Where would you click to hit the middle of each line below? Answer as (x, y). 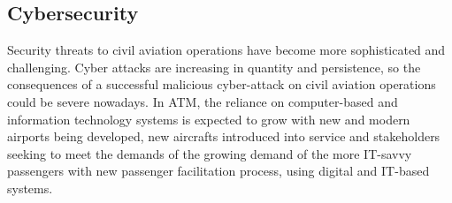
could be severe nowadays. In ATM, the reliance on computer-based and (203, 101)
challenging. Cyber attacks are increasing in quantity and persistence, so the (214, 67)
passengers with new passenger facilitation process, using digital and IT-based (218, 171)
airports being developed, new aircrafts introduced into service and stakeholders (224, 136)
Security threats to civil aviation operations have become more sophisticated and (226, 50)
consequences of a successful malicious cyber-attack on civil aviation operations (222, 84)
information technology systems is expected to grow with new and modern (209, 119)
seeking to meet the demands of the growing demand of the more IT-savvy (210, 153)
